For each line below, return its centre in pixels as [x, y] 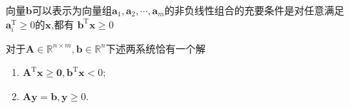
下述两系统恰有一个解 [156, 48]
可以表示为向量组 [72, 10]
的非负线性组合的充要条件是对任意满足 [254, 10]
